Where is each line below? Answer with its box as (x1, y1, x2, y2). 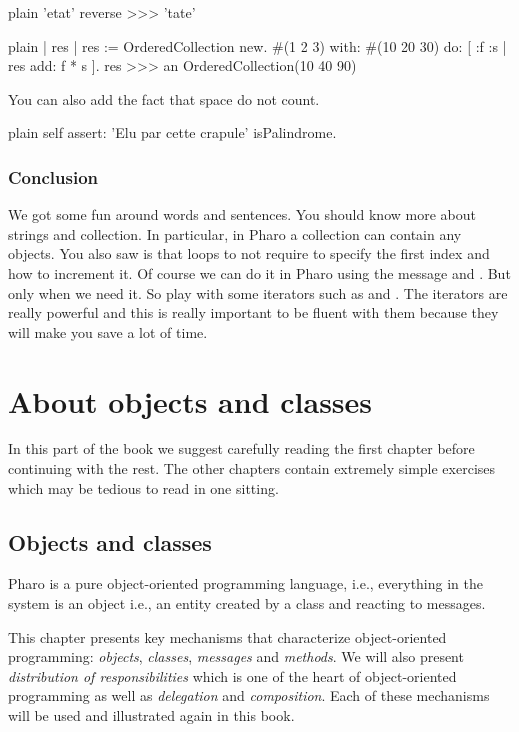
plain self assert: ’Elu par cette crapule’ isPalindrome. (8, 122, 337, 143)
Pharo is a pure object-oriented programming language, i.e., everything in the (8, 573, 483, 594)
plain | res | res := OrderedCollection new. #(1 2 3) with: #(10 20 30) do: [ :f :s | (8, 35, 507, 56)
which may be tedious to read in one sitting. (8, 477, 279, 498)
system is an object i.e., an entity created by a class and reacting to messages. (8, 593, 486, 614)
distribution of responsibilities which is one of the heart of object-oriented (8, 665, 457, 686)
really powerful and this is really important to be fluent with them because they (8, 302, 499, 323)
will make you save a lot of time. (8, 321, 208, 342)
